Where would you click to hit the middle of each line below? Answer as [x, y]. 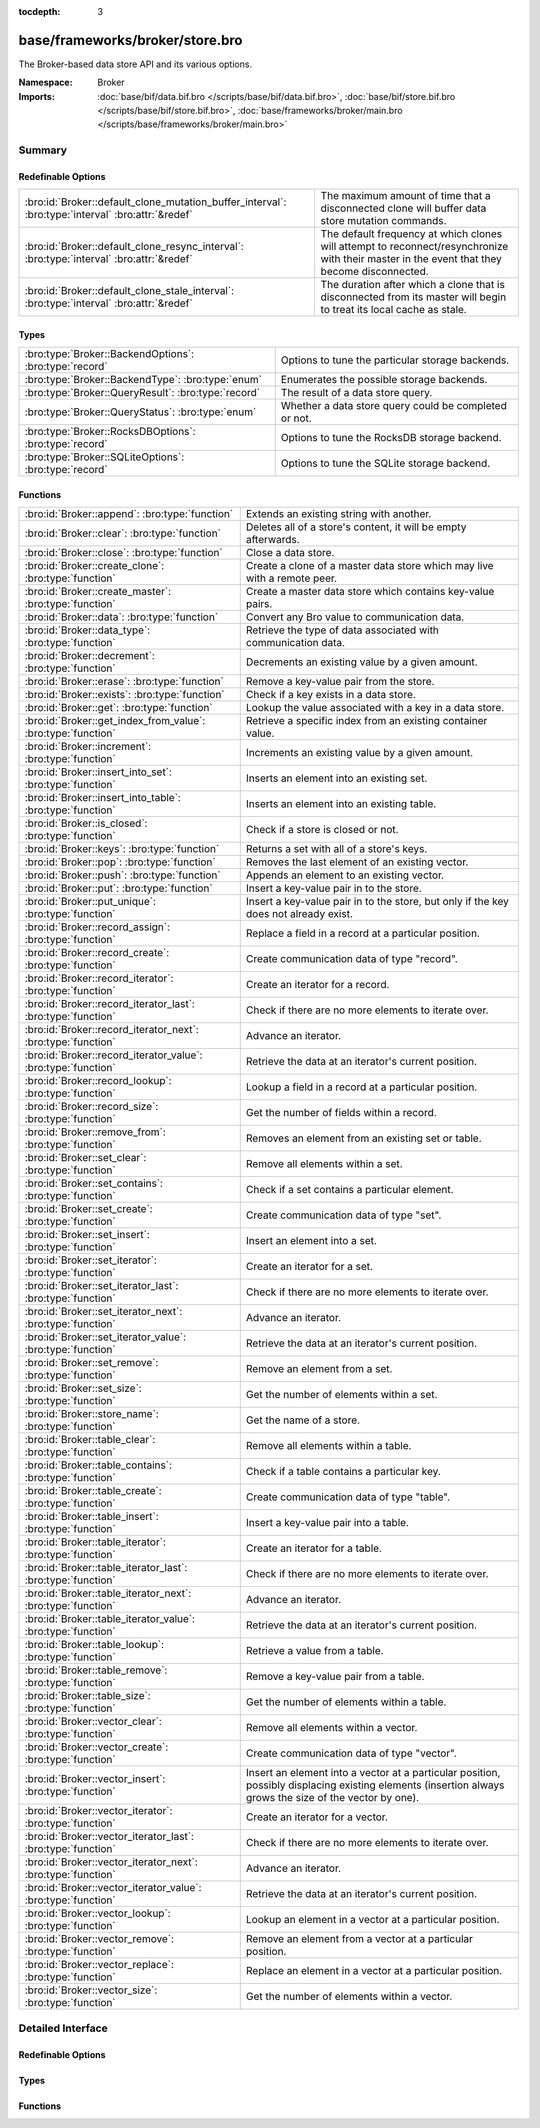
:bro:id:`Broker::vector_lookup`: [97, 1913]
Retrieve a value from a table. [314, 1651]
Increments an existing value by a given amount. [359, 753]
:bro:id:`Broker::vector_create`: [96, 1747]
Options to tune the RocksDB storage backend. [391, 438]
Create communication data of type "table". [348, 1497]
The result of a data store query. [356, 393]
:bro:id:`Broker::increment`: [88, 747]
